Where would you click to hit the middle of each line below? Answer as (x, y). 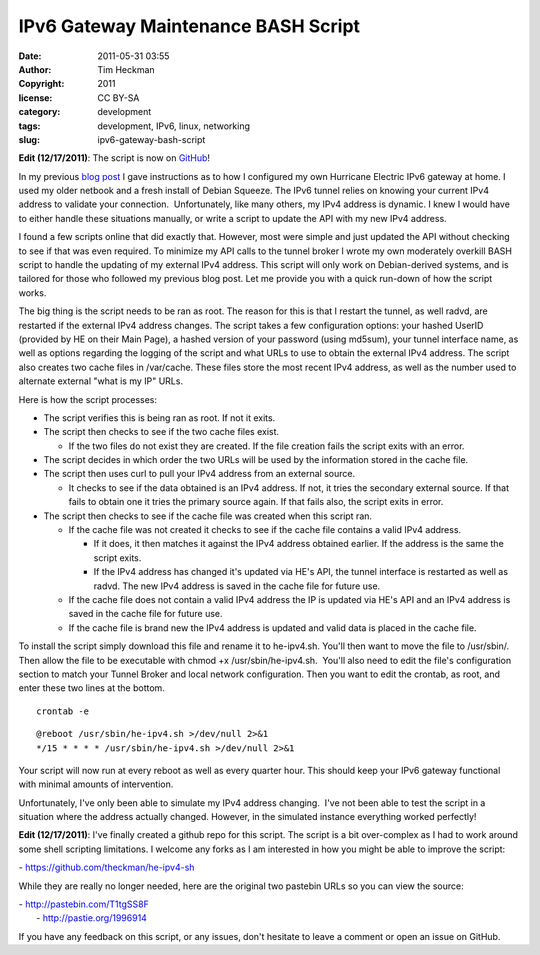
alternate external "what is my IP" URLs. (101, 381)
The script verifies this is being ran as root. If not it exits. (159, 417)
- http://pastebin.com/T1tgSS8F (83, 904)
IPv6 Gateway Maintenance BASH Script (189, 26)
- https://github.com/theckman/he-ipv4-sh (106, 867)
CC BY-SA (118, 97)
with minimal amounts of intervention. (96, 784)
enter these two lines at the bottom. (91, 688)
